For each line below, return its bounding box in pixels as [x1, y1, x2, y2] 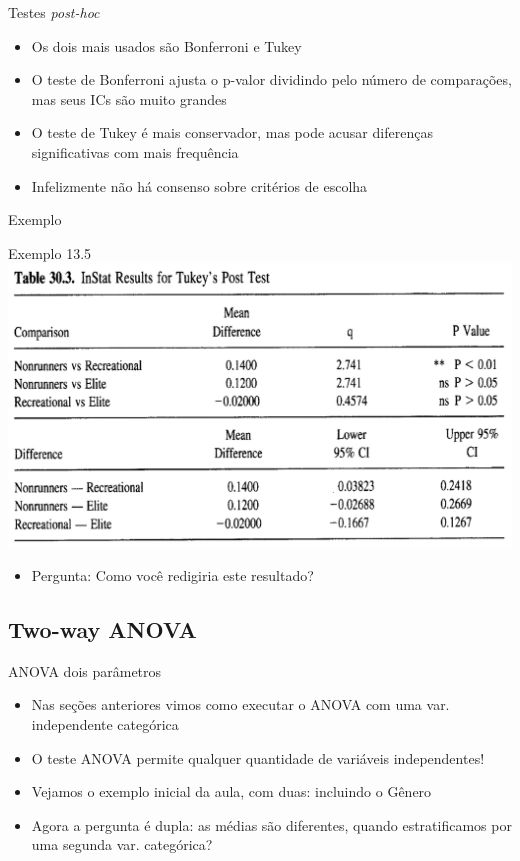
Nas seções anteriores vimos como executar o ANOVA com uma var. [31, 694, 450, 715]
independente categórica [31, 713, 179, 734]
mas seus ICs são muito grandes [31, 88, 227, 109]
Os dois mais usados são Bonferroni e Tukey [31, 35, 302, 56]
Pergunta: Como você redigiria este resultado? [31, 564, 314, 585]
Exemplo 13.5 [8, 242, 92, 263]
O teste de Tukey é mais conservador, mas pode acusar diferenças [31, 122, 433, 143]
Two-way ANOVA [8, 613, 197, 644]
